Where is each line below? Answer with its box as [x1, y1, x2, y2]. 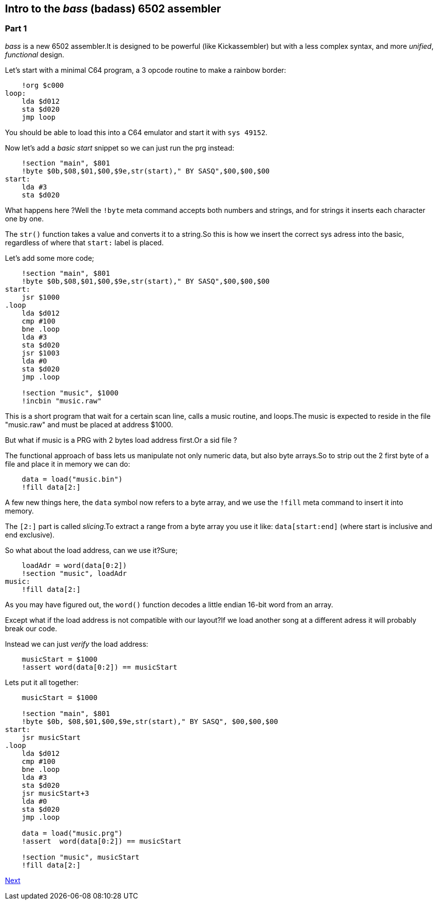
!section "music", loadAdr [21, 569, 127, 577]
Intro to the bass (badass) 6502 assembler [5, 2, 221, 15]
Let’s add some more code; [5, 253, 94, 262]
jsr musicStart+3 [21, 789, 89, 797]
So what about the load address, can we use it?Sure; [5, 545, 178, 554]
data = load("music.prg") [21, 829, 123, 837]
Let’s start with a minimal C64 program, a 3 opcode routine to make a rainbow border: [5, 65, 287, 74]
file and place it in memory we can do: [5, 459, 131, 468]
